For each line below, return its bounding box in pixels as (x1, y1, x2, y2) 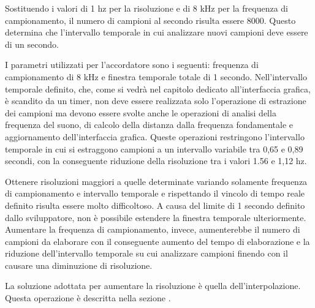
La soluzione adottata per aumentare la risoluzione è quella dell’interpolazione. (5, 279, 301, 292)
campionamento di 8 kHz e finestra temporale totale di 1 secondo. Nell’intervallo (5, 70, 307, 83)
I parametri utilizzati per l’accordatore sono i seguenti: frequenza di (5, 58, 259, 71)
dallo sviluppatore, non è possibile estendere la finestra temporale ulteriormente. (5, 211, 306, 223)
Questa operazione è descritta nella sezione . (5, 291, 171, 304)
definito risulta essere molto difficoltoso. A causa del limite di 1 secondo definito (5, 198, 305, 211)
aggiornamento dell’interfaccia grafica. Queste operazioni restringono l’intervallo (5, 130, 305, 143)
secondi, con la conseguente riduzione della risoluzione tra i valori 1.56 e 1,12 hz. (5, 154, 307, 167)
